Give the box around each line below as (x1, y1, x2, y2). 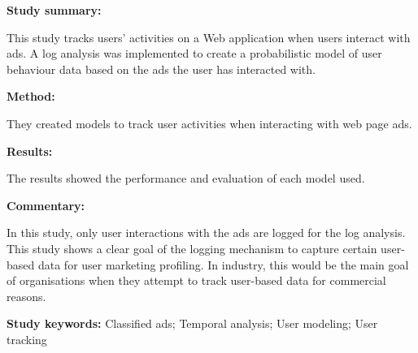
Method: (7, 88, 55, 105)
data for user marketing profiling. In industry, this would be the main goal (37, 256, 409, 273)
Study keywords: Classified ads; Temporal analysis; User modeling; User (7, 315, 378, 332)
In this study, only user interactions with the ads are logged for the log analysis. (7, 224, 406, 241)
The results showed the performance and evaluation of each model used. (7, 170, 365, 187)
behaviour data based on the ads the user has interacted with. (7, 60, 316, 77)
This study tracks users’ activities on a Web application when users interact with (7, 28, 411, 45)
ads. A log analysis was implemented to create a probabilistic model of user (7, 45, 382, 62)
